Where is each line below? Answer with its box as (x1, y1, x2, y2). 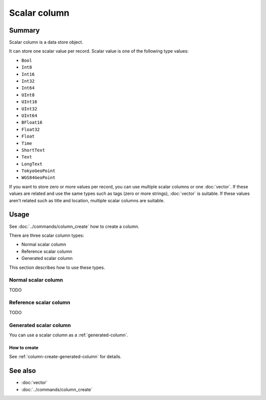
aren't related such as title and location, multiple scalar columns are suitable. (9, 197, 165, 203)
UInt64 (21, 112, 37, 118)
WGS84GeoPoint (21, 175, 56, 181)
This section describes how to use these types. (9, 264, 105, 270)
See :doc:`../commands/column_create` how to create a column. (9, 223, 139, 229)
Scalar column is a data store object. (9, 39, 83, 45)
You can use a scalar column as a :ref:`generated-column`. (9, 332, 129, 338)
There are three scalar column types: (9, 232, 85, 238)
